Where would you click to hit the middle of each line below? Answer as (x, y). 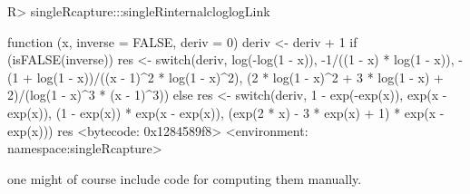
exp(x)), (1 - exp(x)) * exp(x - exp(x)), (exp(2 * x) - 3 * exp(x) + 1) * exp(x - (226, 112)
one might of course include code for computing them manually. (185, 178)
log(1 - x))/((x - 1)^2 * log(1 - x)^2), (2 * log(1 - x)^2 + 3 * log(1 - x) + (240, 77)
